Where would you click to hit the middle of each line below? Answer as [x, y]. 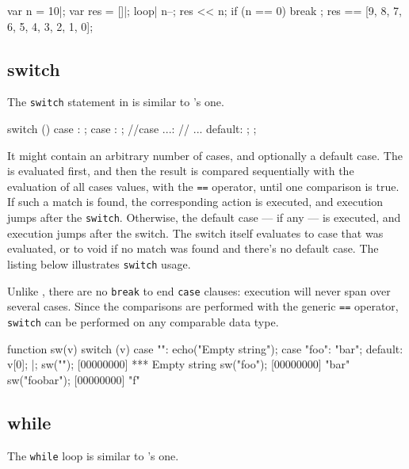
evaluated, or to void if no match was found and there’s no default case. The [193, 248]
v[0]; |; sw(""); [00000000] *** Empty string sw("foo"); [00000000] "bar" [179, 364]
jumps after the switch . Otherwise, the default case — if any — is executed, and [204, 217]
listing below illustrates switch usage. [99, 263]
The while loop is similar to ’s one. [93, 455]
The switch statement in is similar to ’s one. [116, 102]
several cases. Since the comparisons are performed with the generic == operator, [203, 306]
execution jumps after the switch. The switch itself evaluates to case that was [195, 233]
